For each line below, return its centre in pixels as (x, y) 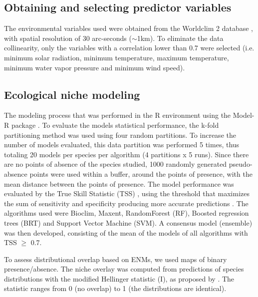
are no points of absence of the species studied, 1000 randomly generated (116, 164)
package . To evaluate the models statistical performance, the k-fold (115, 125)
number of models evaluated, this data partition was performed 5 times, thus (122, 145)
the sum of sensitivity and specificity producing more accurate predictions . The (126, 203)
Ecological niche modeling (72, 94)
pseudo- (241, 164)
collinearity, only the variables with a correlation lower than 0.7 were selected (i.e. (129, 48)
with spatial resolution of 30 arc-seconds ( (68, 38)
